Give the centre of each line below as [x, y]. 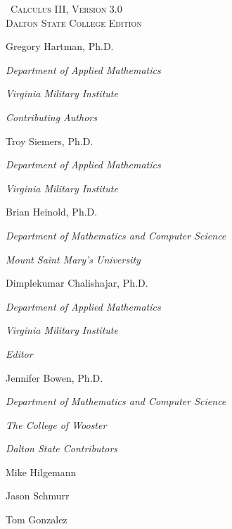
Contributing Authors [51, 117]
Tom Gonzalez [37, 519]
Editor [19, 353]
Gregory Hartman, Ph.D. [60, 46]
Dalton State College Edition [74, 22]
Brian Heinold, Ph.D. [52, 212]
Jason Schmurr [38, 496]
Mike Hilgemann [41, 472]
